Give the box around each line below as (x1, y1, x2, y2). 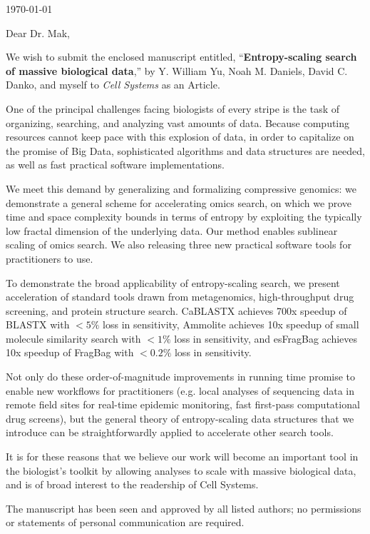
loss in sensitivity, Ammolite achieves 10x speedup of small (103, 317, 359, 332)
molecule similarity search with (6, 331, 141, 346)
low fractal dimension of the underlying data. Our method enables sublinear (6, 223, 338, 238)
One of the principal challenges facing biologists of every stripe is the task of (6, 101, 340, 116)
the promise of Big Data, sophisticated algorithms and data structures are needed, (6, 143, 365, 158)
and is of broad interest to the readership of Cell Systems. (6, 477, 259, 492)
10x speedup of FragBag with (6, 345, 134, 360)
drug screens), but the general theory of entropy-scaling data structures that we (6, 410, 354, 425)
